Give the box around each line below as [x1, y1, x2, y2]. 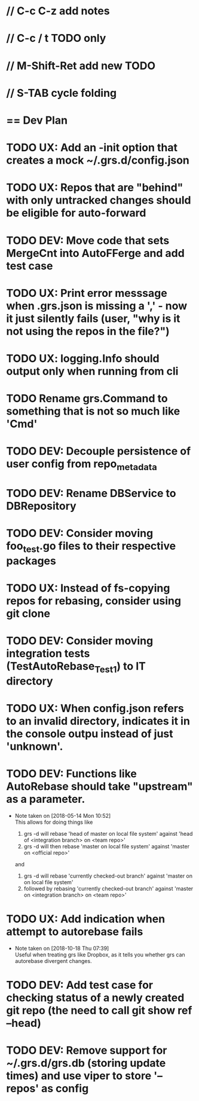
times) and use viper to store [6, 1069, 152, 1082]
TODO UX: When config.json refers [6, 701, 184, 715]
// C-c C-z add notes [6, 4, 110, 18]
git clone [6, 607, 51, 620]
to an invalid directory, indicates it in [6, 714, 190, 728]
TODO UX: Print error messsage [6, 286, 167, 300]
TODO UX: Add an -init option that [6, 141, 178, 155]
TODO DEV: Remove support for [6, 1044, 167, 1057]
